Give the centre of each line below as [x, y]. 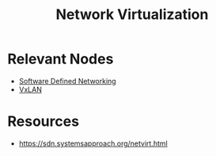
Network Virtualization [132, 15]
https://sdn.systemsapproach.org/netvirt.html [93, 143]
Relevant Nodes [61, 59]
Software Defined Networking [67, 81]
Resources [44, 122]
